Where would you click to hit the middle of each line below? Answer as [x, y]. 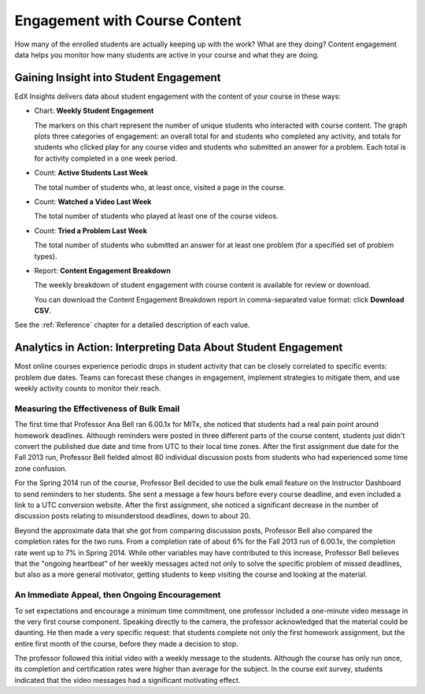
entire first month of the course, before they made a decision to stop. [127, 644]
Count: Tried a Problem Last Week [91, 230]
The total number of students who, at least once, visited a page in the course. [160, 187]
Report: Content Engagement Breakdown [102, 270]
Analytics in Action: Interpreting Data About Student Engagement [179, 348]
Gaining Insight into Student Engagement [118, 78]
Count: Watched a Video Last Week [93, 202]
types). [46, 256]
